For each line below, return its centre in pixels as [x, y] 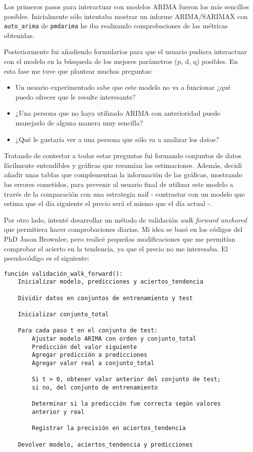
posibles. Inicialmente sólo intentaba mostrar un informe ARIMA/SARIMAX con [126, 16]
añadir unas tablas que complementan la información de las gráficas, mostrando [123, 175]
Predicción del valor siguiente [84, 347]
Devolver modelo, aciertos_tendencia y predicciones [105, 444]
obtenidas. [19, 35]
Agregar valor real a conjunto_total [93, 363]
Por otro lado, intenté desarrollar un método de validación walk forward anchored [126, 219]
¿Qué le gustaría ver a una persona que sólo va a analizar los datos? [117, 139]
